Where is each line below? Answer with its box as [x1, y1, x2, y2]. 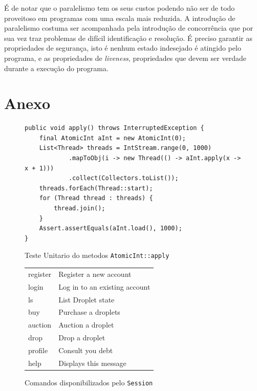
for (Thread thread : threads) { [39, 194, 153, 202]
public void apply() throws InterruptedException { [25, 124, 204, 132]
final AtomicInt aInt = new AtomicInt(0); [39, 134, 186, 142]
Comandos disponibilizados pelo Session [25, 377, 153, 387]
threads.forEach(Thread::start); [39, 184, 153, 192]
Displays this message [58, 357, 126, 368]
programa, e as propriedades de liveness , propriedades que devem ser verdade [4, 52, 246, 63]
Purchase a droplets [58, 307, 120, 317]
